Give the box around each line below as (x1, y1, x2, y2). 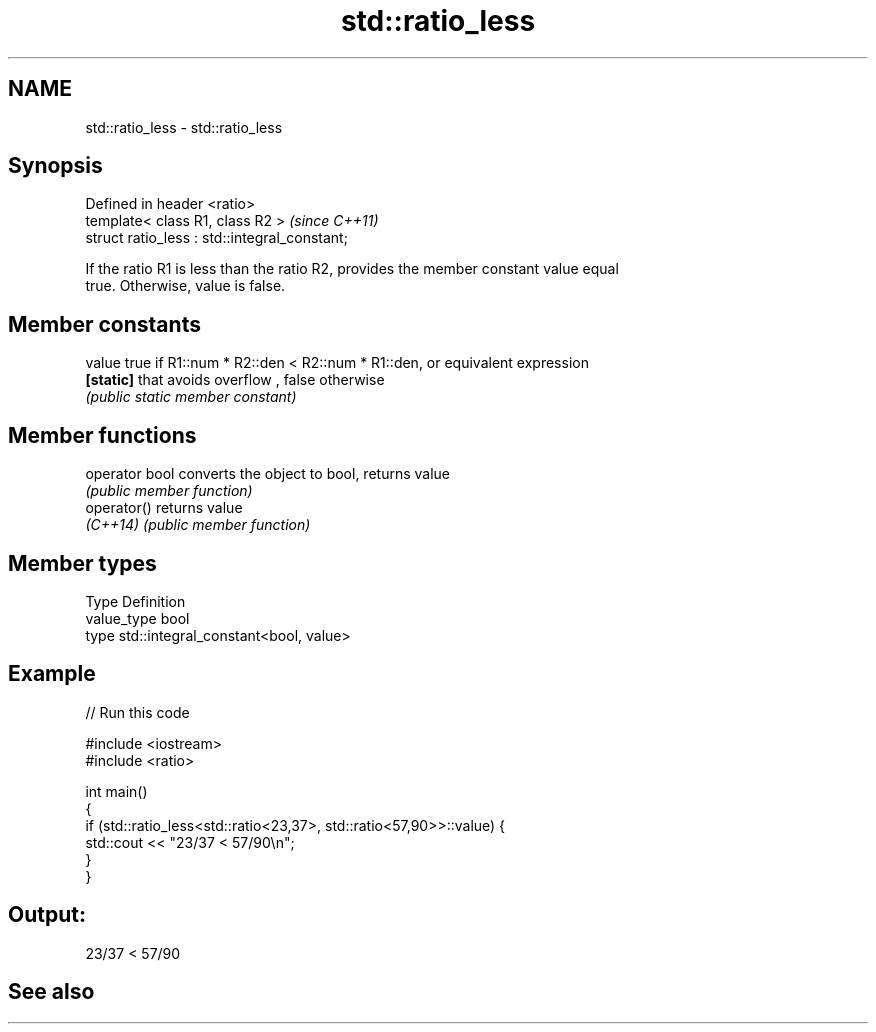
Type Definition (85, 592, 186, 610)
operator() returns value (85, 499, 243, 517)
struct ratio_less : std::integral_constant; (85, 229, 348, 247)
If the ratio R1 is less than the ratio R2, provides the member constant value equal (85, 260, 619, 278)
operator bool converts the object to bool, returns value (85, 465, 450, 483)
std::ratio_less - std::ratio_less (85, 118, 283, 136)
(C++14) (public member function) (85, 516, 311, 534)
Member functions (8, 422, 197, 448)
